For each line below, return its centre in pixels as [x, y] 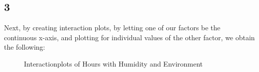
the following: [25, 47]
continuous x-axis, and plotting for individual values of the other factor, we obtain [129, 37]
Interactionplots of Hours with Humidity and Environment [114, 63]
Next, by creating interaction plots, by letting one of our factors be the [112, 28]
